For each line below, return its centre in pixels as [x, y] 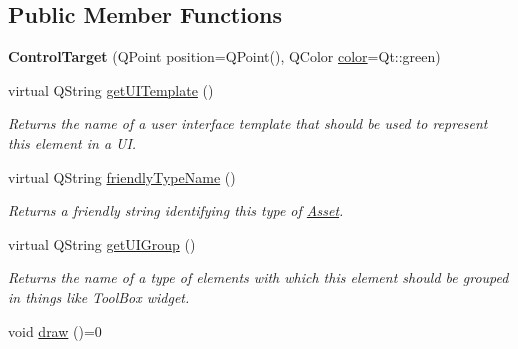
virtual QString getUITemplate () [111, 89]
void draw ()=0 [55, 330]
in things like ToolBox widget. [99, 296]
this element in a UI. [72, 142]
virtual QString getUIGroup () [102, 243]
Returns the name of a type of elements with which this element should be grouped [258, 277]
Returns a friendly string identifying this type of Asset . [176, 210]
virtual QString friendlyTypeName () [122, 176]
